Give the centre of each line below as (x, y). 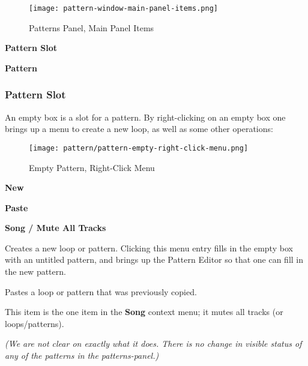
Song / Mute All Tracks (56, 228)
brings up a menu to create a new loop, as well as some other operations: (139, 129)
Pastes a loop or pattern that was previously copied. (101, 291)
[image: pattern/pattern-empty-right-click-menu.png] (139, 148)
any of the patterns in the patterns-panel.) (82, 355)
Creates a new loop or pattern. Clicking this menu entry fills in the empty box (149, 247)
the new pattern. (35, 271)
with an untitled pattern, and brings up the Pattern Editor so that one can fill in (154, 259)
